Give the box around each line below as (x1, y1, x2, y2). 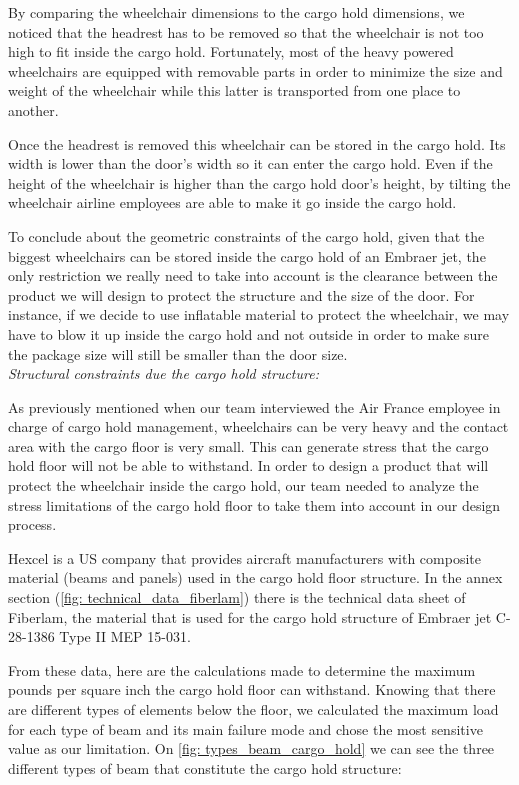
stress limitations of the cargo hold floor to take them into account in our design (8, 494, 501, 515)
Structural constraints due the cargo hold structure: (8, 363, 319, 384)
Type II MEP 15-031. (59, 626, 191, 647)
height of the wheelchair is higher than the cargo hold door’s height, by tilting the (8, 172, 511, 193)
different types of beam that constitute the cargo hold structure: (8, 757, 402, 778)
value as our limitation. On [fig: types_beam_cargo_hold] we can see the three (8, 738, 495, 759)
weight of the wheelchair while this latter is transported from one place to (8, 80, 461, 101)
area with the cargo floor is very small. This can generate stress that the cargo (8, 435, 489, 456)
